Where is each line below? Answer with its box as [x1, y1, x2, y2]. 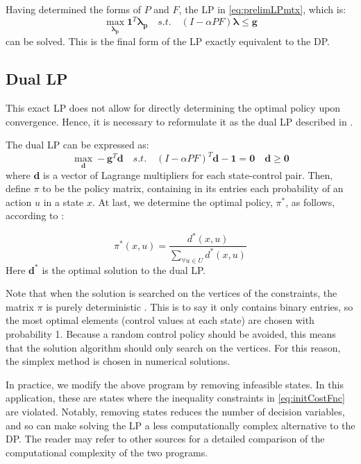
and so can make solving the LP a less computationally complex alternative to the [6, 418, 355, 432]
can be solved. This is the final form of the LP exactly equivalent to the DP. [6, 34, 330, 49]
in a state [43, 194, 84, 209]
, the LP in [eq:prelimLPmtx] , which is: [178, 2, 346, 16]
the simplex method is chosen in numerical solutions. [6, 354, 230, 368]
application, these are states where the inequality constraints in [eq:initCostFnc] [6, 390, 345, 405]
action [6, 194, 32, 209]
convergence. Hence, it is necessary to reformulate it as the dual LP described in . [6, 114, 353, 128]
